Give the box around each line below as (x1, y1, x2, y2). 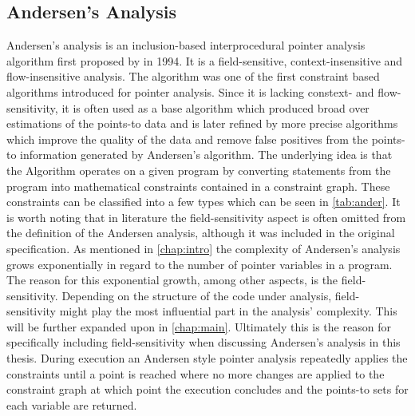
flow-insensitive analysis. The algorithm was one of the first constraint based (6, 68, 380, 85)
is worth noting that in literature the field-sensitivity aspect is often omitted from (6, 208, 406, 225)
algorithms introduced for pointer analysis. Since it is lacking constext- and (6, 83, 374, 100)
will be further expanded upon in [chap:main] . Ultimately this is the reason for (6, 318, 391, 335)
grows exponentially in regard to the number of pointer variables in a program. (6, 256, 393, 272)
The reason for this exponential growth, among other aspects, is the (6, 271, 338, 288)
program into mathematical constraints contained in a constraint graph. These (6, 177, 390, 194)
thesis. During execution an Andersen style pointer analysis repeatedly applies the (6, 350, 408, 366)
